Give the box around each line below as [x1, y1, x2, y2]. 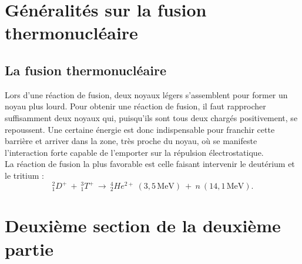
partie [5, 236, 54, 260]
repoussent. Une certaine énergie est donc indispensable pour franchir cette [5, 123, 275, 135]
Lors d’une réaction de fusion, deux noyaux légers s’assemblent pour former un [5, 88, 288, 101]
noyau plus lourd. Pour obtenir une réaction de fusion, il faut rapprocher [5, 100, 266, 112]
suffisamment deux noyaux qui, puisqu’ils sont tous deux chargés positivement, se [5, 111, 298, 123]
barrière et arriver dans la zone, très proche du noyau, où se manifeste [5, 135, 257, 147]
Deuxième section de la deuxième [5, 213, 281, 238]
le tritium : [5, 169, 44, 181]
